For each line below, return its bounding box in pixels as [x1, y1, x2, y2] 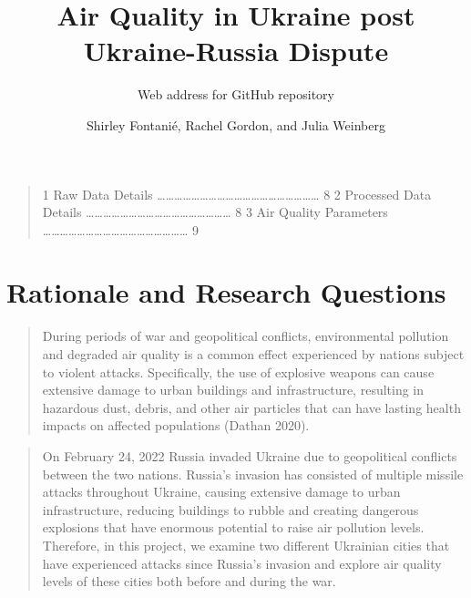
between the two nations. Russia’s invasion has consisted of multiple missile [42, 464, 464, 483]
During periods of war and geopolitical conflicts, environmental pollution [42, 326, 449, 345]
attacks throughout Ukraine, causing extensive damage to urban [42, 482, 401, 501]
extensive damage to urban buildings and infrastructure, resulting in [42, 380, 425, 399]
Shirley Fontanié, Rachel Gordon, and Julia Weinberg [87, 115, 385, 134]
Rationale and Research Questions [6, 273, 446, 311]
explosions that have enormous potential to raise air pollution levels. [42, 518, 425, 537]
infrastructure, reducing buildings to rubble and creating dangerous [42, 500, 419, 519]
